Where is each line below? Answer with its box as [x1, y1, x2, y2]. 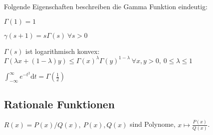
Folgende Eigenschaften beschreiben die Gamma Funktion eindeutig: [4, 1, 208, 11]
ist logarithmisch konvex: [25, 46, 100, 56]
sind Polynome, [130, 119, 176, 129]
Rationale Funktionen [4, 96, 115, 111]
